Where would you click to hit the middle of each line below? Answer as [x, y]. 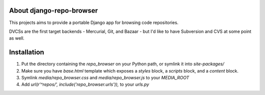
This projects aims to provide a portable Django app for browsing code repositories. [94, 23]
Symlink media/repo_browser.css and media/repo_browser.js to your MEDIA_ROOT [105, 77]
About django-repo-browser [53, 11]
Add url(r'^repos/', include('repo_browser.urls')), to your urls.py [85, 84]
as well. [17, 38]
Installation [26, 52]
